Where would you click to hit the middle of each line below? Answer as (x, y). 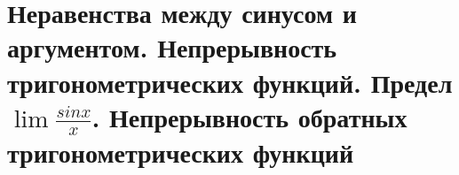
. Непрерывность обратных (249, 116)
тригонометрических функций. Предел (230, 82)
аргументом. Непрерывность (172, 47)
